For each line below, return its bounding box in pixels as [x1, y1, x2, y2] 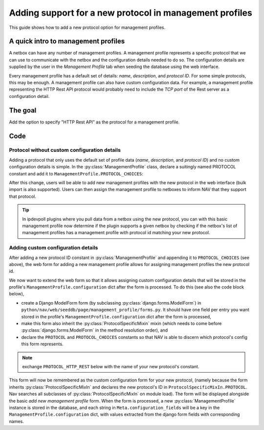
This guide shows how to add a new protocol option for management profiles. [9, 24, 166, 30]
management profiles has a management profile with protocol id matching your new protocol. [22, 230, 210, 236]
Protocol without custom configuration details [9, 147, 121, 154]
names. [9, 418, 24, 424]
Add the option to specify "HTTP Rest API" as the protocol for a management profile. [9, 119, 180, 125]
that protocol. [9, 193, 36, 199]
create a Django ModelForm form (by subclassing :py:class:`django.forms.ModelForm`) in [21, 300, 201, 306]
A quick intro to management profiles [9, 37, 125, 46]
